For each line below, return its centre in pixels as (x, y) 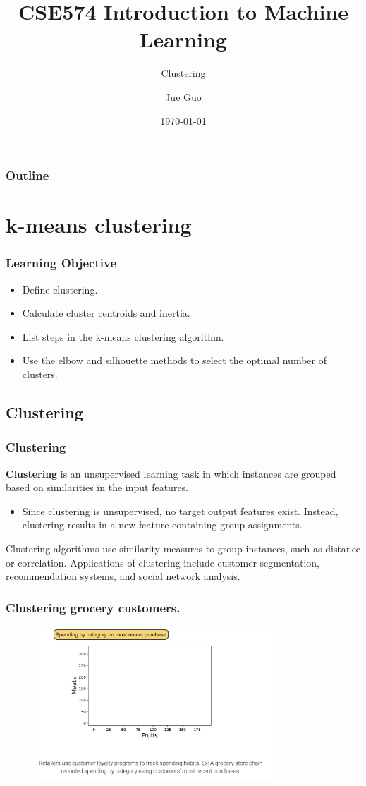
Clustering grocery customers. (93, 607)
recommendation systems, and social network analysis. (123, 576)
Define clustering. (60, 289)
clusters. (40, 374)
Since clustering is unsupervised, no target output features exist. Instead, (180, 510)
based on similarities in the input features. (97, 487)
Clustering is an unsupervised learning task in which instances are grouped (171, 473)
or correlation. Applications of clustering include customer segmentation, (163, 562)
